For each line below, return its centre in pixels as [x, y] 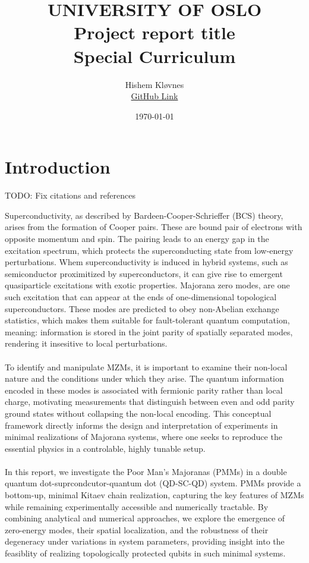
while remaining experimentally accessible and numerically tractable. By [137, 506]
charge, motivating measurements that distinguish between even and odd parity [150, 402]
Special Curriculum [154, 56]
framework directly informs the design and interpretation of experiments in [141, 425]
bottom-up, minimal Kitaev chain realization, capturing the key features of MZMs [154, 495]
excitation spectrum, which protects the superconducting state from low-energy [149, 250]
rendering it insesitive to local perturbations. [86, 343]
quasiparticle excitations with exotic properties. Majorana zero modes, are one [147, 285]
